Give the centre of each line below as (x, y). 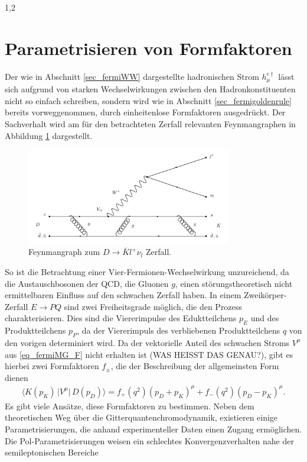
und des (265, 318)
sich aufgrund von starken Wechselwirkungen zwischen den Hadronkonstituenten (150, 89)
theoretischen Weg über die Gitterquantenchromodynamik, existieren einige (141, 417)
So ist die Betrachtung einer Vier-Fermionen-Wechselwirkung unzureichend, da (147, 271)
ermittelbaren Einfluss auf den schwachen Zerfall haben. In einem (123, 295)
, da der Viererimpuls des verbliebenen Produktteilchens (179, 330)
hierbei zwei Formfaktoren (52, 366)
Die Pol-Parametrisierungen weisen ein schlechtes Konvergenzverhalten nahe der (149, 440)
